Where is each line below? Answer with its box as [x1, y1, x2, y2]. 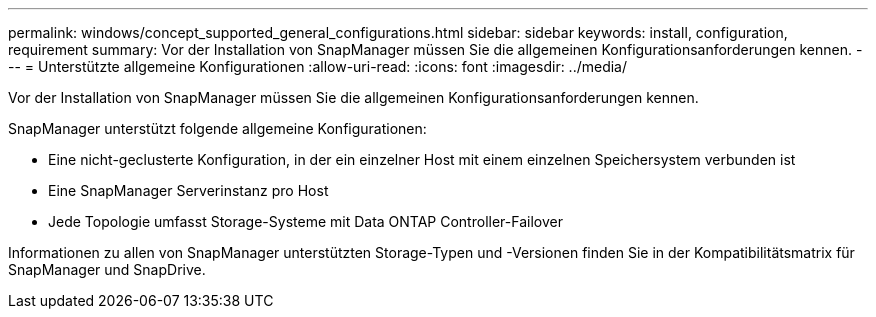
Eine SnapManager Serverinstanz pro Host [48, 182, 329, 199]
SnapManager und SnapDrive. [8, 261, 206, 278]
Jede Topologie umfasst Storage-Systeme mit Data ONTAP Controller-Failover [48, 213, 563, 230]
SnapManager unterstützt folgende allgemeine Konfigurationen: [8, 120, 427, 137]
